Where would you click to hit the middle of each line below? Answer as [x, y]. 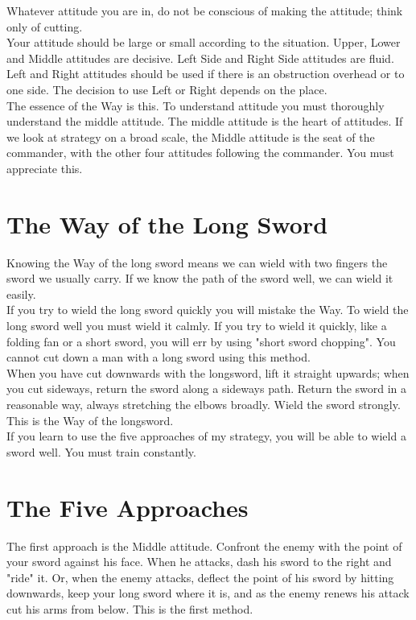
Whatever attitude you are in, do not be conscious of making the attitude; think [205, 10]
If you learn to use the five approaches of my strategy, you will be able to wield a [206, 436]
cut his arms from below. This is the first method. [130, 608]
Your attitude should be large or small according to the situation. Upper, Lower [204, 42]
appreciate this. [45, 168]
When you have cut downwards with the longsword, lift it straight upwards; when [208, 372]
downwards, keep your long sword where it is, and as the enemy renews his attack [208, 593]
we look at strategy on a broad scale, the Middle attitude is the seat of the [191, 136]
